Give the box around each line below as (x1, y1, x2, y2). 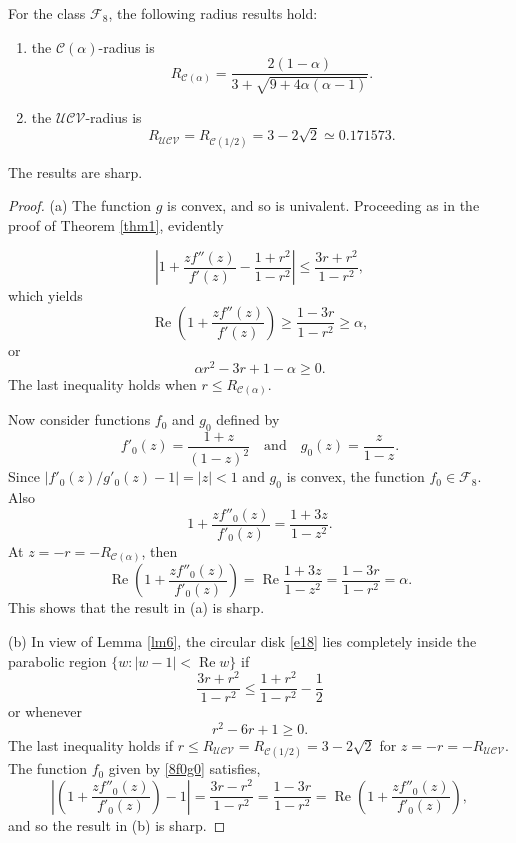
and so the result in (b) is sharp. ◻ (8, 814, 226, 835)
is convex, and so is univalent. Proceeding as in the (167, 195, 480, 216)
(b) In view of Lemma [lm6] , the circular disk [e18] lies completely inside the (8, 630, 477, 651)
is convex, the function (286, 466, 425, 487)
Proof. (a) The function (8, 195, 152, 216)
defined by (216, 409, 280, 430)
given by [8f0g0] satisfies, (108, 758, 261, 779)
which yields (8, 285, 83, 306)
